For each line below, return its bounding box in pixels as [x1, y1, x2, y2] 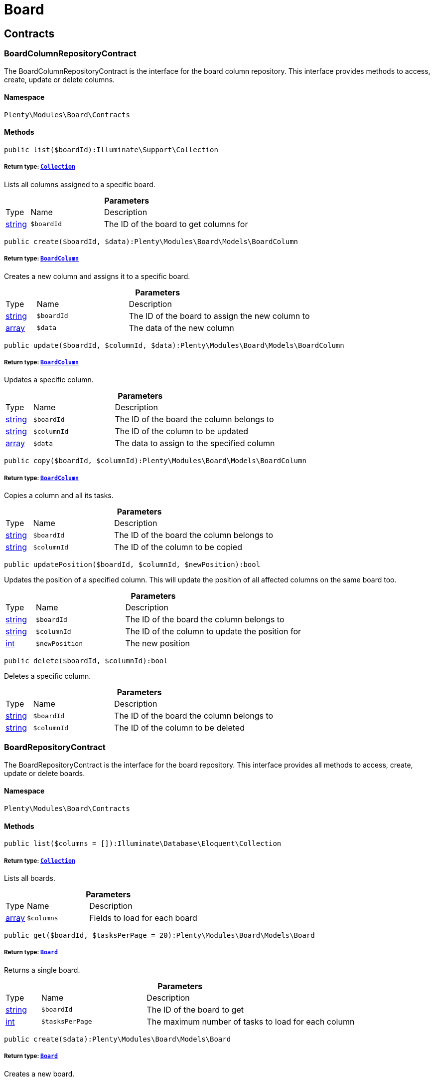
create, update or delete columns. [4, 75, 115, 84]
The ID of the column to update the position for [125, 626, 301, 637]
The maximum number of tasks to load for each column [146, 1016, 355, 1027]
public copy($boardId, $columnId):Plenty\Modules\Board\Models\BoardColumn [4, 457, 306, 465]
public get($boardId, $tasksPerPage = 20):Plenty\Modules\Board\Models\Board [4, 931, 315, 940]
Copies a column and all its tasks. [4, 491, 114, 500]
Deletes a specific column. [4, 672, 91, 681]
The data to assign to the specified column [115, 438, 275, 449]
